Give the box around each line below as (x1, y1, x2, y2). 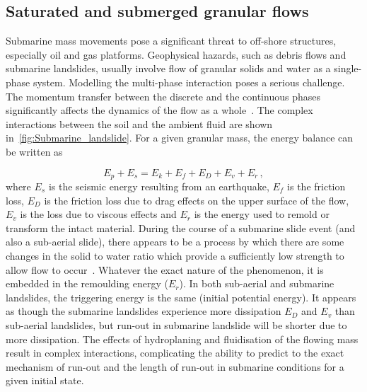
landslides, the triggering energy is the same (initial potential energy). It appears (6, 289, 356, 304)
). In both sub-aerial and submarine (179, 276, 334, 291)
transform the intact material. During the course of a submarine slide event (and (6, 220, 356, 235)
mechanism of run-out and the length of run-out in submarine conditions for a (6, 359, 344, 374)
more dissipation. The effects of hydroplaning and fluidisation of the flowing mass (6, 331, 359, 346)
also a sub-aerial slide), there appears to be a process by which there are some (6, 234, 344, 249)
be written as (6, 144, 63, 158)
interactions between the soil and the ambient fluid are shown (6, 116, 273, 131)
